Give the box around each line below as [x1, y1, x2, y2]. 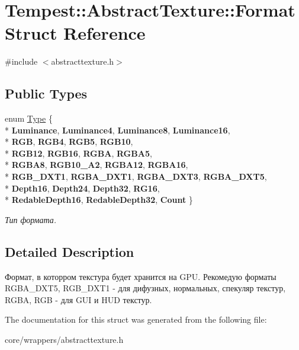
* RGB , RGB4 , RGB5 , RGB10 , [5, 135, 133, 148]
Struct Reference [5, 21, 146, 45]
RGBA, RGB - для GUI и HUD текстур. [5, 293, 152, 306]
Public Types [5, 84, 88, 103]
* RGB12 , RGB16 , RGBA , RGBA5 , [5, 147, 152, 159]
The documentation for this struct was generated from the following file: [5, 313, 267, 326]
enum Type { [5, 112, 53, 125]
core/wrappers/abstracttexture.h [5, 333, 124, 346]
